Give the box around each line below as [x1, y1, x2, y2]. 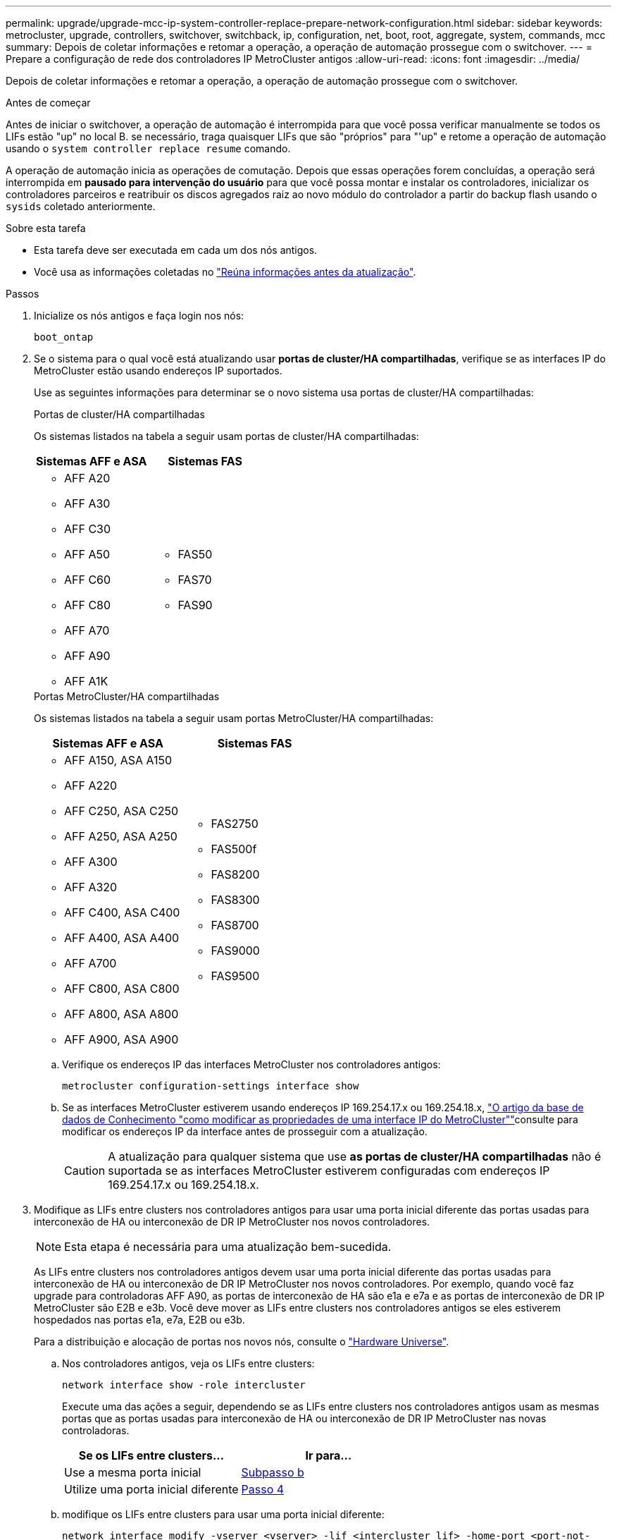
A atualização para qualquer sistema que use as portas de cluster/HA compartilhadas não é [108, 1149, 602, 1163]
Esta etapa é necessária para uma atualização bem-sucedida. [64, 1240, 392, 1254]
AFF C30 [64, 522, 111, 536]
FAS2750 [211, 817, 258, 831]
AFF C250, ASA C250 [64, 804, 179, 818]
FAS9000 [211, 943, 260, 958]
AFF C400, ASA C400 [64, 905, 180, 919]
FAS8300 [211, 893, 260, 907]
